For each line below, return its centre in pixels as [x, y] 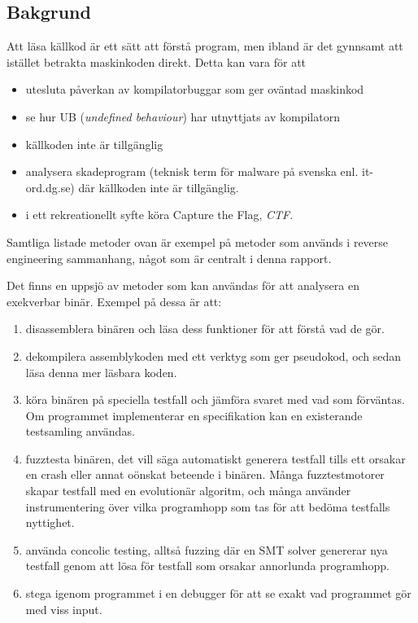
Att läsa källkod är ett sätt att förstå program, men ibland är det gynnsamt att [205, 46]
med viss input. [64, 609]
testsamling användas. [80, 431]
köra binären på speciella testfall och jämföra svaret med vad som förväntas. [215, 399]
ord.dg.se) [50, 187]
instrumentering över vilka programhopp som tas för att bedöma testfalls [208, 506]
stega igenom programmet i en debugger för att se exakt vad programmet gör [218, 593]
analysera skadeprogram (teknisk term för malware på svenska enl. [192, 171]
